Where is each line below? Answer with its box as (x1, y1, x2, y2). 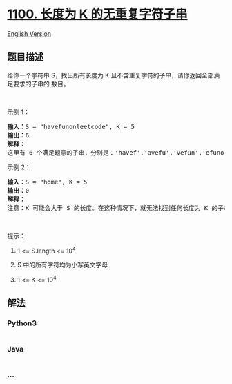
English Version (7, 29, 52, 38)
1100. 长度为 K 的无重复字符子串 (7, 6, 188, 22)
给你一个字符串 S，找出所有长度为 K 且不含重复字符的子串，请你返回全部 (7, 70, 214, 79)
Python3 (7, 318, 37, 328)
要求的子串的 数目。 (12, 79, 70, 88)
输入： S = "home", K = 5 (7, 177, 88, 186)
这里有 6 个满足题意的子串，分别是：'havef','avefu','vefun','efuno (7, 148, 224, 156)
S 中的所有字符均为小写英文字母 (17, 260, 108, 269)
